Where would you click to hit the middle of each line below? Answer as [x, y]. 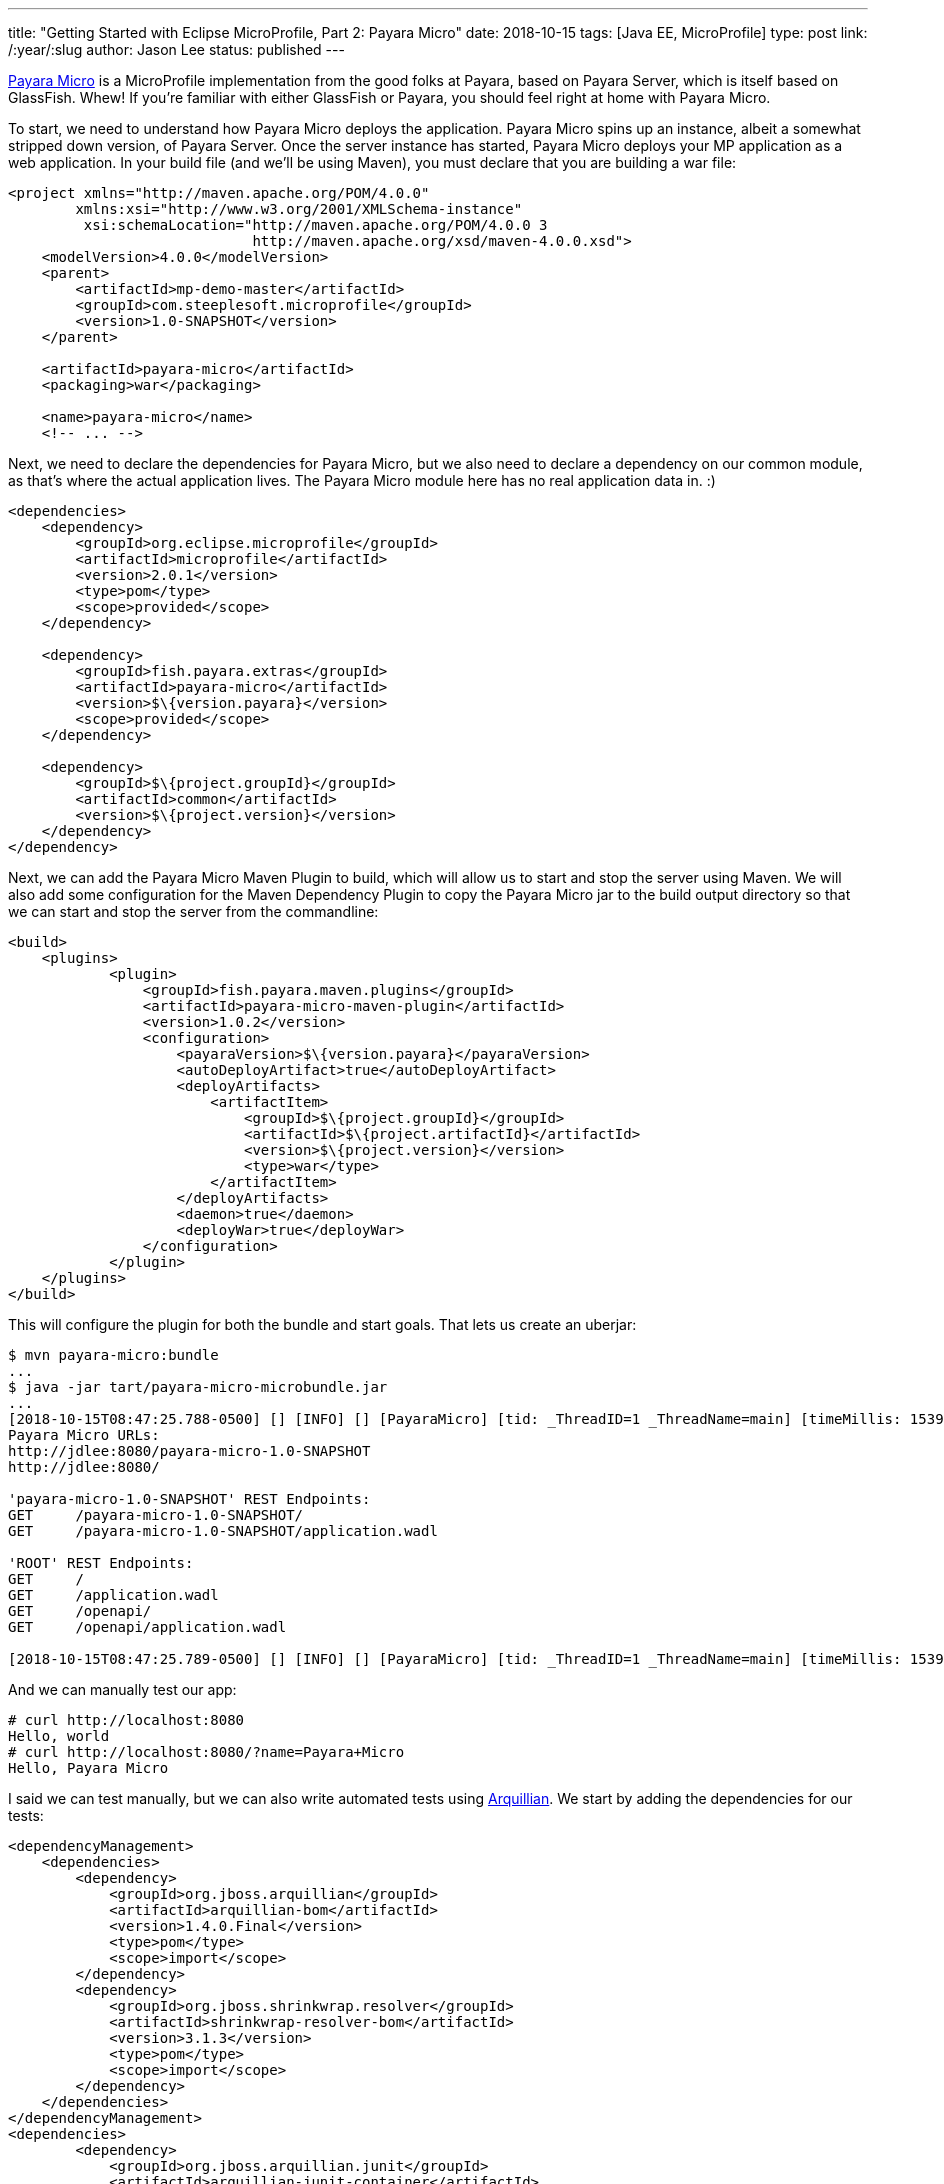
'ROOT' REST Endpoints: [101, 1563]
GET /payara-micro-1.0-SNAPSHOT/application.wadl [223, 1531]
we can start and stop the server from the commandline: [193, 911]
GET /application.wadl [113, 1595]
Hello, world [59, 1736]
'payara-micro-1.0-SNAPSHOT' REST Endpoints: [189, 1499]
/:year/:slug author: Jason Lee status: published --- [176, 49]
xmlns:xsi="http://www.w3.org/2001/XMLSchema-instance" [299, 209]
